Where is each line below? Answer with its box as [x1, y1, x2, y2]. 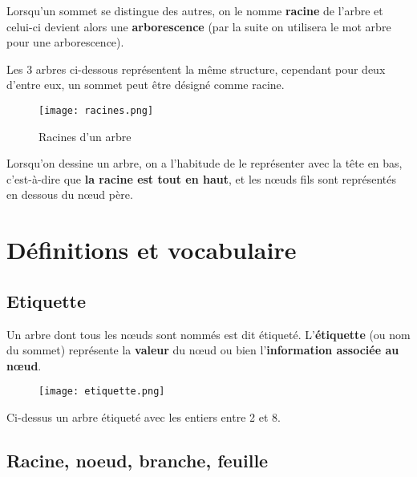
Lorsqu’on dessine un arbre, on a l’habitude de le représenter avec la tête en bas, [6, 155, 403, 172]
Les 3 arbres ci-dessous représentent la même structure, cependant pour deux [6, 60, 386, 77]
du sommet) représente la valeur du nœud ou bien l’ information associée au [6, 342, 399, 358]
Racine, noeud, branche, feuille [6, 448, 269, 472]
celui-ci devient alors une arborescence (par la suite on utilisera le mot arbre [6, 18, 391, 34]
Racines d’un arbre [38, 127, 132, 144]
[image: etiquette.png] [38, 386, 165, 398]
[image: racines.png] [38, 104, 154, 116]
